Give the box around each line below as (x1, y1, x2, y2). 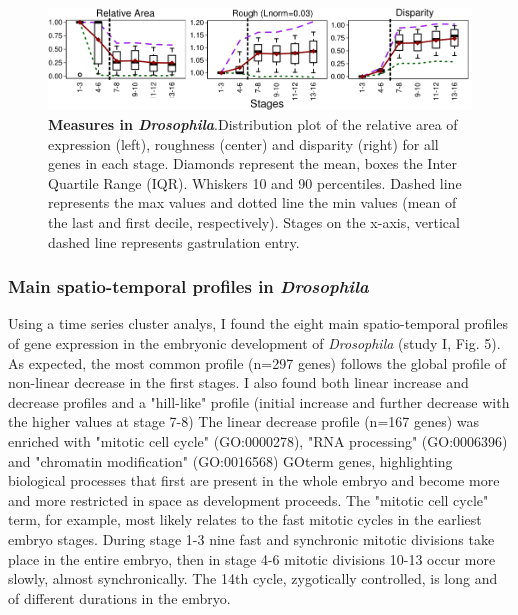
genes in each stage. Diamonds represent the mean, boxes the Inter (48, 153, 457, 174)
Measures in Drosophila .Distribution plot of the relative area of (48, 114, 458, 135)
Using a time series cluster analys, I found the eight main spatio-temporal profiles (8, 313, 509, 334)
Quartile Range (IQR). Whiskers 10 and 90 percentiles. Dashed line (48, 172, 462, 193)
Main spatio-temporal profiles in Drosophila (8, 274, 369, 299)
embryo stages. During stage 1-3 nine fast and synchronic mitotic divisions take (8, 528, 495, 549)
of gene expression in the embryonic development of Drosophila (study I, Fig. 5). (8, 333, 501, 353)
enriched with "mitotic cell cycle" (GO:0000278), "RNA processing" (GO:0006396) (8, 430, 508, 451)
